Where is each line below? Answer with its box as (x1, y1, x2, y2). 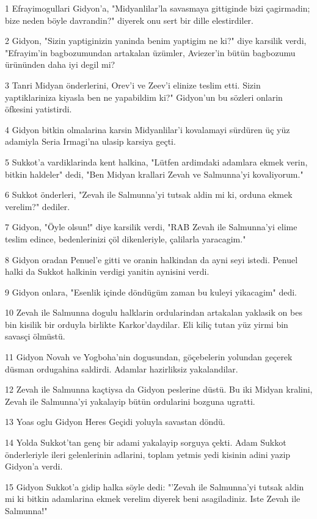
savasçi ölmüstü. (5, 330, 65, 343)
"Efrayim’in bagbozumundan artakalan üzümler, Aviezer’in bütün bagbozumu (5, 46, 296, 59)
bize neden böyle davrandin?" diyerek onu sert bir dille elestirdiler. (5, 13, 253, 26)
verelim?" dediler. (5, 200, 70, 212)
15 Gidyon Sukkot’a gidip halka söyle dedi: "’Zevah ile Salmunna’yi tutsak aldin (5, 480, 304, 493)
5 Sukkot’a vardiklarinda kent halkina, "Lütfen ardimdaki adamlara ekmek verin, (5, 155, 308, 168)
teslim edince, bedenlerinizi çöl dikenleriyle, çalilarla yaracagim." (5, 232, 246, 245)
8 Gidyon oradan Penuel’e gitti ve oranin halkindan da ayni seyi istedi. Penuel (5, 253, 298, 266)
